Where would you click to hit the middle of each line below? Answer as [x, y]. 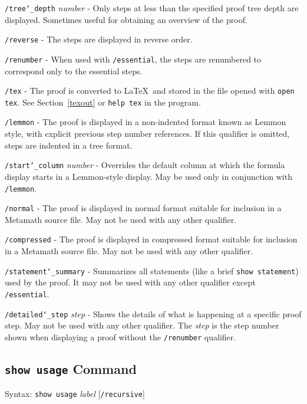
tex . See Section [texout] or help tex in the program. [103, 102]
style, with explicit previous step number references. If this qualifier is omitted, [147, 134]
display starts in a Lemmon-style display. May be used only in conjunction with [148, 176]
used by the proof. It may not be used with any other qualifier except [130, 282]
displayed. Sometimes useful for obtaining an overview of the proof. [126, 19]
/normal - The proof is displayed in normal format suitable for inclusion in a [143, 208]
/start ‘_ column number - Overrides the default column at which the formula [145, 165]
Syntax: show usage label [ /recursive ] [75, 394]
